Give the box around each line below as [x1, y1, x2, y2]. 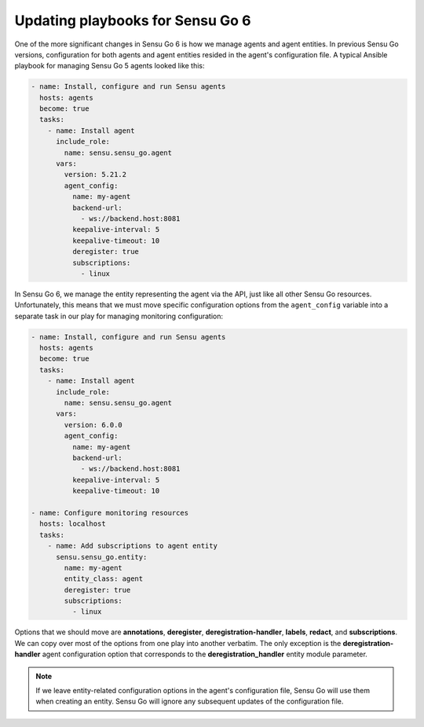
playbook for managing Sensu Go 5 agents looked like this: [14, 61, 205, 71]
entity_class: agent [64, 575, 144, 583]
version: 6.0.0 [64, 420, 123, 429]
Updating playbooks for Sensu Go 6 [14, 12, 251, 29]
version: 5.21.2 [64, 170, 127, 179]
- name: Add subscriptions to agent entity [47, 542, 217, 550]
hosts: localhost [39, 520, 106, 528]
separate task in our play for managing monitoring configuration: [14, 311, 224, 321]
